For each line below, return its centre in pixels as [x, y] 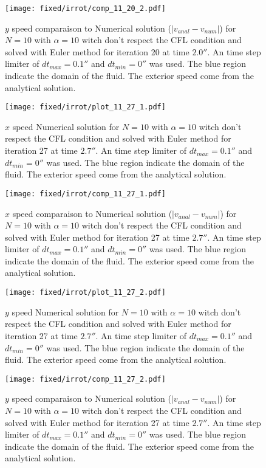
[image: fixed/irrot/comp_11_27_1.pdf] [85, 194]
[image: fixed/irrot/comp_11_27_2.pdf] [85, 379]
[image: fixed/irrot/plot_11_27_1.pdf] [85, 107]
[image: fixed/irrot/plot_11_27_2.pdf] [85, 293]
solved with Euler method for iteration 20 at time [97, 51]
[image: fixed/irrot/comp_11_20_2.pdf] [85, 9]
